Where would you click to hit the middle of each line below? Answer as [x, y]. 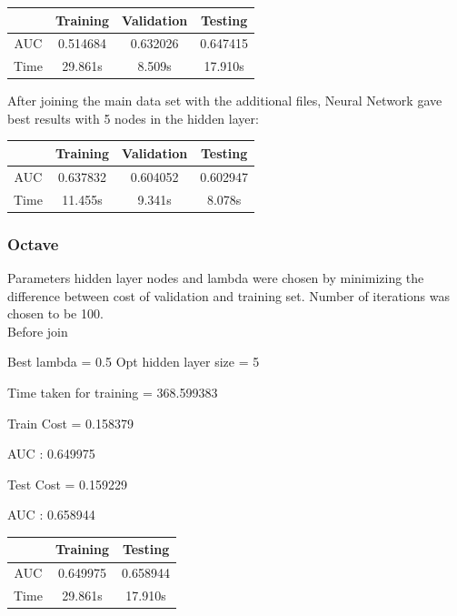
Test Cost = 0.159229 [67, 484]
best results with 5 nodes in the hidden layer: [133, 118]
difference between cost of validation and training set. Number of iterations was [228, 295]
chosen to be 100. [55, 313]
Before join [38, 331]
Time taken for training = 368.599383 [113, 392]
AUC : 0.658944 [51, 515]
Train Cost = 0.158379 [70, 423]
